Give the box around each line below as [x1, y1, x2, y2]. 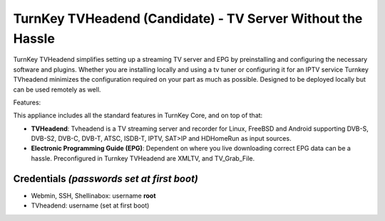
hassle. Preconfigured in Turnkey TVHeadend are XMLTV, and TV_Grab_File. [31, 153, 255, 163]
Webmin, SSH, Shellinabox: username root [31, 191, 156, 200]
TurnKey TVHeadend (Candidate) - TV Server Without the [13, 11, 363, 26]
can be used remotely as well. [13, 85, 101, 94]
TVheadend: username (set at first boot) [31, 201, 150, 210]
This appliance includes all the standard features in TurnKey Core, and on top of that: [13, 111, 263, 120]
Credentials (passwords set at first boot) [13, 173, 199, 185]
